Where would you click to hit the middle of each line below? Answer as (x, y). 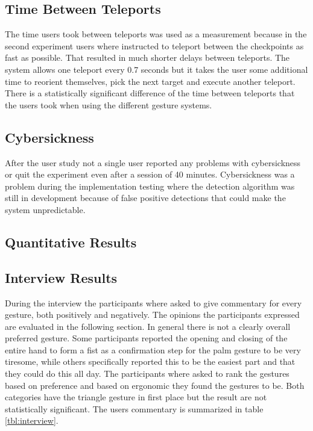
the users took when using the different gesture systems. (109, 104)
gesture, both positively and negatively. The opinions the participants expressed (152, 315)
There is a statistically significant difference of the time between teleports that (150, 93)
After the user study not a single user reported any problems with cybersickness (153, 162)
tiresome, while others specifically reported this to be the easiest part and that (150, 361)
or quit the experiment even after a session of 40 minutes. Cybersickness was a (150, 174)
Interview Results (61, 277)
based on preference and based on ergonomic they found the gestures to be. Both (155, 385)
